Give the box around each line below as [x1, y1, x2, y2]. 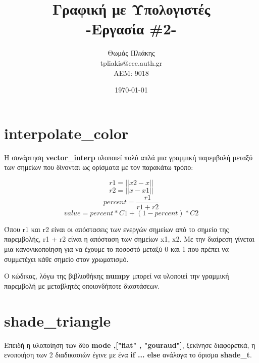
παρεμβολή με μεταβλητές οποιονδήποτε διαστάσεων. [4, 280, 160, 291]
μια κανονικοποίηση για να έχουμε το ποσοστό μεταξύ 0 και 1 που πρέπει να [4, 244, 229, 254]
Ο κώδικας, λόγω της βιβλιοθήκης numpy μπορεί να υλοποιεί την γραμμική [4, 270, 229, 281]
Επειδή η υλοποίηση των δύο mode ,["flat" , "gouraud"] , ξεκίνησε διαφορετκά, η [4, 339, 255, 350]
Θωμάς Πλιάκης [108, 48, 155, 58]
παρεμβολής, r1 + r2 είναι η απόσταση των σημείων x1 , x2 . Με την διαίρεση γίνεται [4, 234, 255, 244]
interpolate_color [4, 122, 129, 143]
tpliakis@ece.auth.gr [100, 57, 163, 68]
